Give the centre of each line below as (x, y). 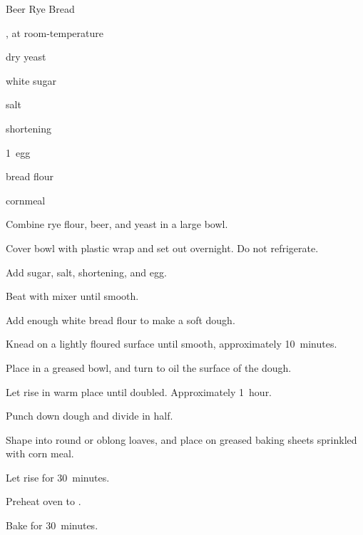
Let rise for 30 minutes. (58, 477)
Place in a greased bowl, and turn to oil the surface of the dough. (149, 367)
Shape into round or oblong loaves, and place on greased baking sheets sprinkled (181, 439)
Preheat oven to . (44, 501)
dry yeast (26, 57)
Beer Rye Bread (40, 9)
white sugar (31, 80)
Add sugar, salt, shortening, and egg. (86, 272)
